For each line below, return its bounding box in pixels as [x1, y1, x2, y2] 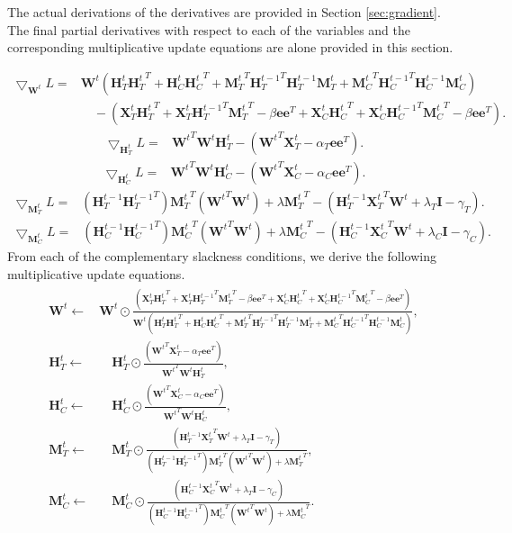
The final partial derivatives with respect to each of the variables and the [7, 20, 410, 39]
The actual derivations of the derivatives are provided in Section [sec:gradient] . [7, 3, 441, 21]
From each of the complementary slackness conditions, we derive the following [7, 246, 436, 265]
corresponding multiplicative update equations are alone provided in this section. [7, 38, 454, 57]
